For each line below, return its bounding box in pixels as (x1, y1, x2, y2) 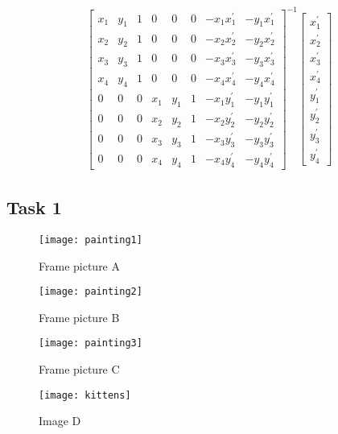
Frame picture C (39, 361, 120, 378)
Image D (39, 412, 81, 429)
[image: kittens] (39, 389, 131, 401)
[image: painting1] (39, 234, 142, 246)
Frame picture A (39, 257, 120, 274)
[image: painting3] (39, 337, 142, 349)
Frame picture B (39, 308, 120, 325)
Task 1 (6, 195, 62, 220)
